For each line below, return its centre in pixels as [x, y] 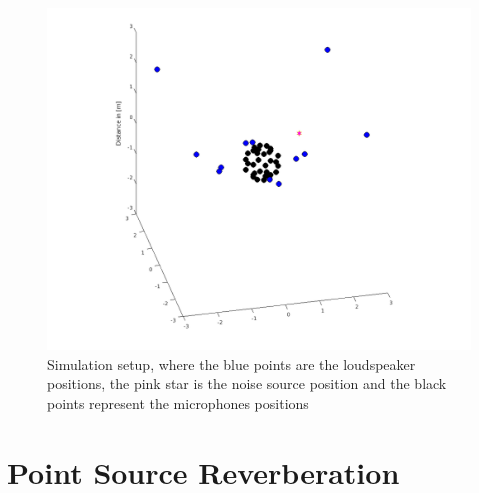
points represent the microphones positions [178, 402]
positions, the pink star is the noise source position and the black [247, 383]
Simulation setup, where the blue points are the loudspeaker [231, 363]
